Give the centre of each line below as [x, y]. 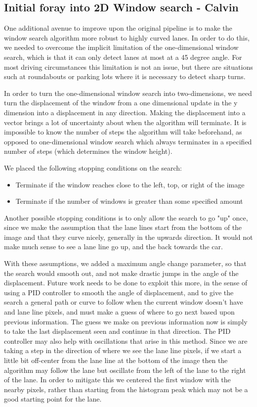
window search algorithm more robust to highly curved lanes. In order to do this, [127, 37]
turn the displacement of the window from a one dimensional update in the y [121, 103]
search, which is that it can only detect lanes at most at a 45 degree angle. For [123, 57]
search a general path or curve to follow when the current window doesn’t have [124, 302]
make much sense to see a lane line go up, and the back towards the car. [113, 247]
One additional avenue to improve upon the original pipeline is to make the [118, 28]
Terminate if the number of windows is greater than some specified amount [129, 201]
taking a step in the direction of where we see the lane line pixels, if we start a [123, 350]
